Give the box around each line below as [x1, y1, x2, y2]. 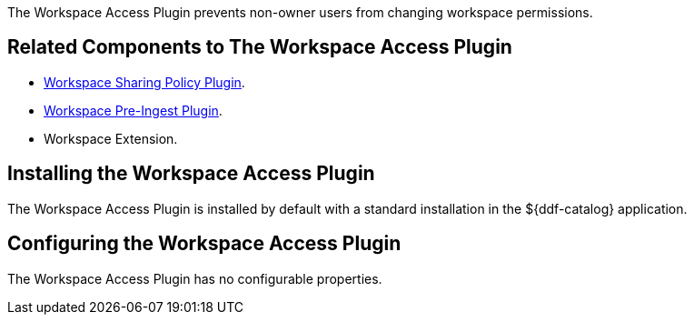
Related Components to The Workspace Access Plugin [7, 35, 512, 59]
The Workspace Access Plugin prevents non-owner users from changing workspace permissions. [7, 5, 593, 20]
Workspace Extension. [44, 130, 178, 146]
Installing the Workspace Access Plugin [7, 162, 375, 186]
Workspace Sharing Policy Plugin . [44, 74, 245, 90]
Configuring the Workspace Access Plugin [7, 232, 402, 256]
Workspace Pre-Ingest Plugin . [44, 102, 223, 118]
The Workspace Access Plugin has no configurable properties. [7, 270, 382, 287]
